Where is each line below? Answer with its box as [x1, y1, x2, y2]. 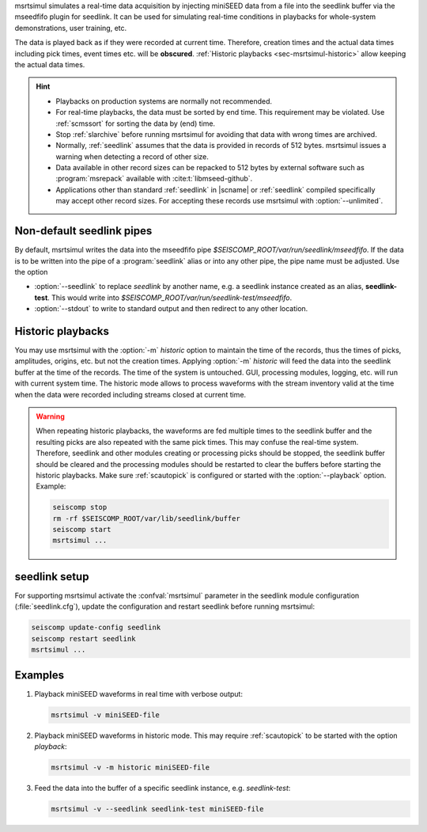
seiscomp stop [52, 503, 108, 512]
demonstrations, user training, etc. [14, 23, 127, 32]
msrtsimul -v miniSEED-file [51, 710, 160, 720]
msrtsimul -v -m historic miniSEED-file [51, 762, 210, 772]
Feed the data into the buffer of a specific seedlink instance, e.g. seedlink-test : [34, 783, 291, 792]
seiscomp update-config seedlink [31, 623, 161, 633]
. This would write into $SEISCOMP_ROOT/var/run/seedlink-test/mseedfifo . [47, 293, 293, 302]
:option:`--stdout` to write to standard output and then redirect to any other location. [34, 304, 308, 313]
